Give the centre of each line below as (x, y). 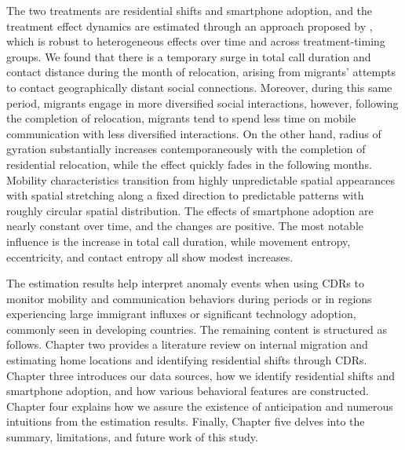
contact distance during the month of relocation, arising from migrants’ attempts (201, 72)
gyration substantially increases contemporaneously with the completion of (186, 149)
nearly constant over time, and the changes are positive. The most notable (185, 226)
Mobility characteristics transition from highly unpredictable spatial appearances (201, 179)
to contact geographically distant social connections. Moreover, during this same (199, 87)
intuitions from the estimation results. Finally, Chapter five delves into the (186, 421)
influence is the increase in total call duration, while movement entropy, (179, 241)
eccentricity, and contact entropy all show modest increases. (150, 256)
